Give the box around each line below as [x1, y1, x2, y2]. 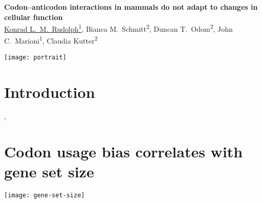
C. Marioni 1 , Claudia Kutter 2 [4, 34, 98, 46]
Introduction [4, 81, 95, 102]
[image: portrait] [4, 53, 67, 61]
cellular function [4, 11, 63, 22]
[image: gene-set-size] [4, 192, 85, 199]
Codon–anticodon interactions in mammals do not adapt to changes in [4, 2, 258, 12]
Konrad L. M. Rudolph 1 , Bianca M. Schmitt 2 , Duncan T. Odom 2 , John [4, 22, 233, 34]
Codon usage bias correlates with [4, 141, 243, 162]
